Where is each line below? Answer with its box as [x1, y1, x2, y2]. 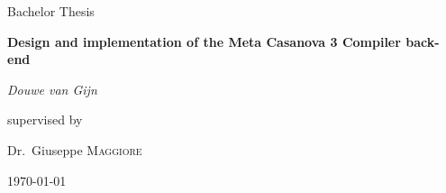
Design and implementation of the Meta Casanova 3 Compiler [7, 32, 401, 51]
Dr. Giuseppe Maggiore [7, 140, 142, 159]
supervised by [7, 110, 83, 129]
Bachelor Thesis [7, 2, 95, 20]
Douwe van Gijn [7, 79, 97, 98]
